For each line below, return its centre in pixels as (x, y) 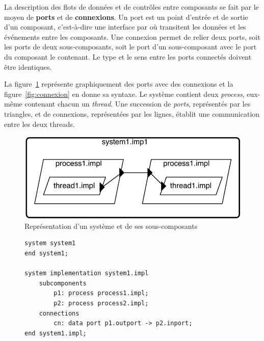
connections (59, 313)
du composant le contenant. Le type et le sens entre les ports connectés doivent (128, 56)
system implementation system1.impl (87, 273)
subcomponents (63, 283)
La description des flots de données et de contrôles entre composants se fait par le (131, 7)
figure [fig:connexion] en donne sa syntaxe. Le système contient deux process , (124, 94)
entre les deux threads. (39, 124)
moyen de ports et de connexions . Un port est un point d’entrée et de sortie (126, 17)
